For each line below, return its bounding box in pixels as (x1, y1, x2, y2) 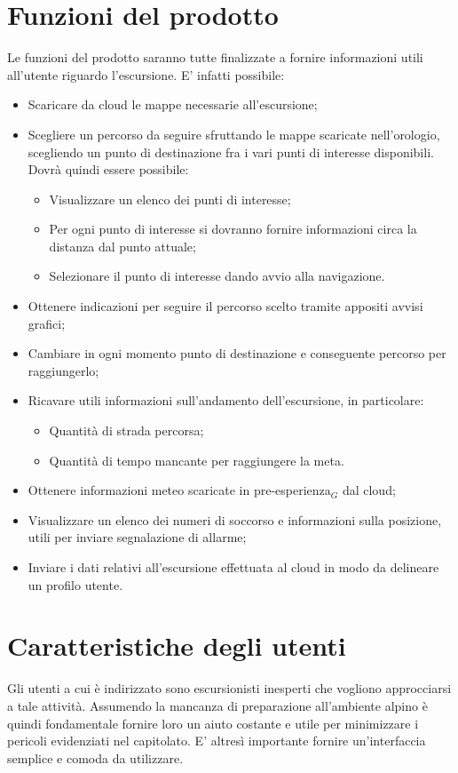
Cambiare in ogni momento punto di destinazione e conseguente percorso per (28, 344, 446, 363)
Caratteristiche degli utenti (7, 627, 346, 664)
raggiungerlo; (28, 361, 99, 379)
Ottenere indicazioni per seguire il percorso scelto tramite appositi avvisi (28, 297, 423, 315)
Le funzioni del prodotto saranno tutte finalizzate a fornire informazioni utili (7, 48, 423, 67)
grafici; (28, 314, 66, 332)
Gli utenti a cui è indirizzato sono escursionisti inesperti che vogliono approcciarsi (7, 679, 452, 697)
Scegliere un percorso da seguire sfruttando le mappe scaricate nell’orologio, (28, 124, 440, 143)
